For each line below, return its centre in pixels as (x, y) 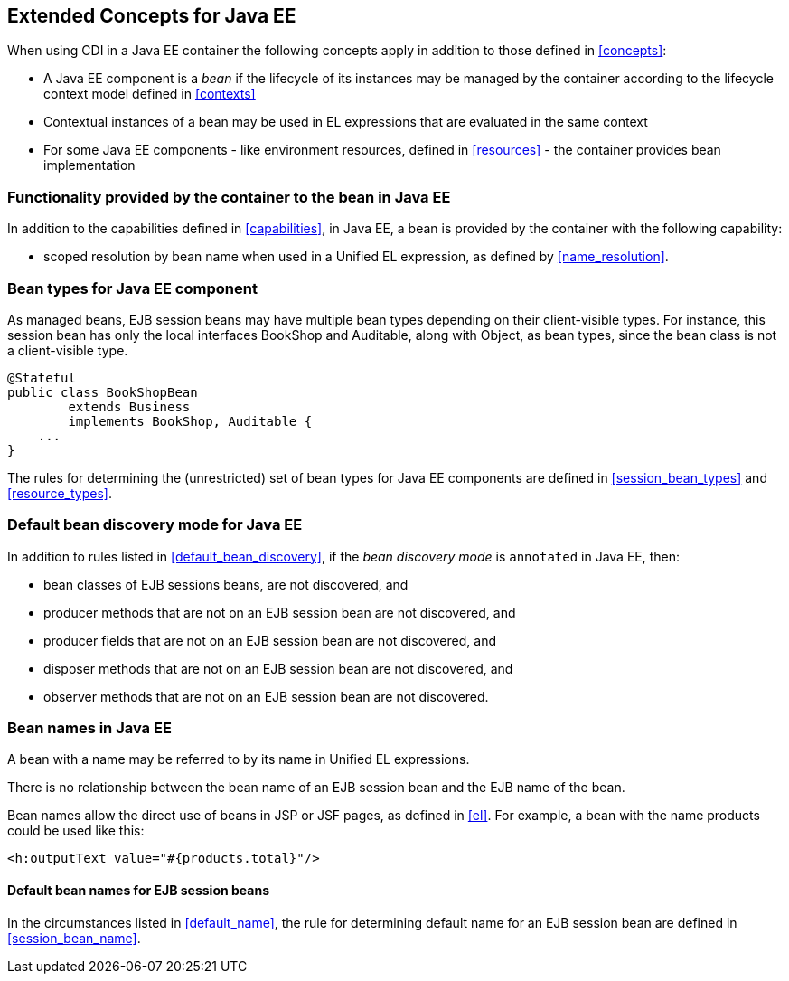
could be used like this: (76, 831)
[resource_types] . (60, 493)
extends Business (129, 406)
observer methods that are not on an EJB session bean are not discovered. (266, 696)
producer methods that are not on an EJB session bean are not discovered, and (280, 612)
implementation (89, 165)
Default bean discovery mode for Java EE (155, 525)
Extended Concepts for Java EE (152, 16)
